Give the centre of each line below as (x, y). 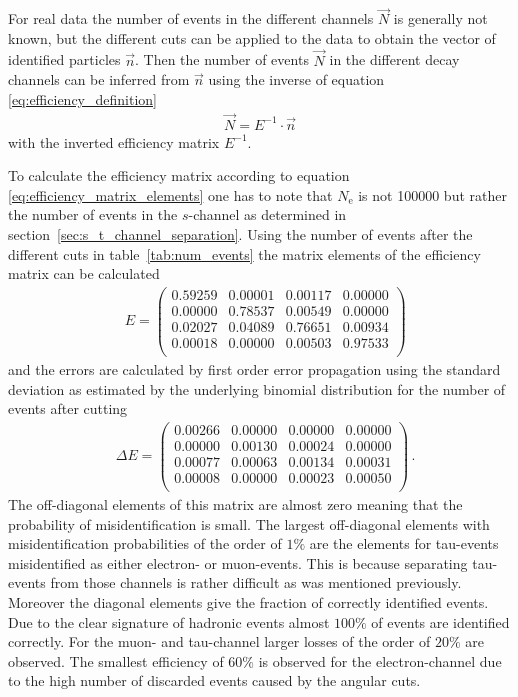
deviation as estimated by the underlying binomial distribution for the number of (257, 388)
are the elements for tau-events (404, 543)
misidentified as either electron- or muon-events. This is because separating (238, 562)
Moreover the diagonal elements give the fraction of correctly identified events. (248, 602)
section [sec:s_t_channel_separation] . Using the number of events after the (240, 234)
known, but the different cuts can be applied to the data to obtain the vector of (252, 37)
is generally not (440, 18)
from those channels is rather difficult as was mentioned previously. (256, 582)
